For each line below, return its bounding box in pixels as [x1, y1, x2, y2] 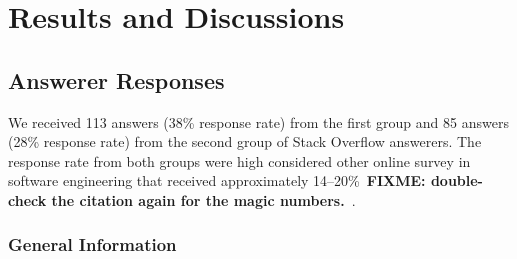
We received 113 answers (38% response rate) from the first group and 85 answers [8, 111, 509, 132]
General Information [8, 232, 177, 257]
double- [430, 170, 483, 191]
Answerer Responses [8, 64, 225, 95]
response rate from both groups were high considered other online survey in [8, 150, 471, 171]
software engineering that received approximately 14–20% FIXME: [8, 170, 426, 191]
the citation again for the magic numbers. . [51, 189, 356, 210]
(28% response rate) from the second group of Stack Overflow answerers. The [8, 131, 482, 152]
